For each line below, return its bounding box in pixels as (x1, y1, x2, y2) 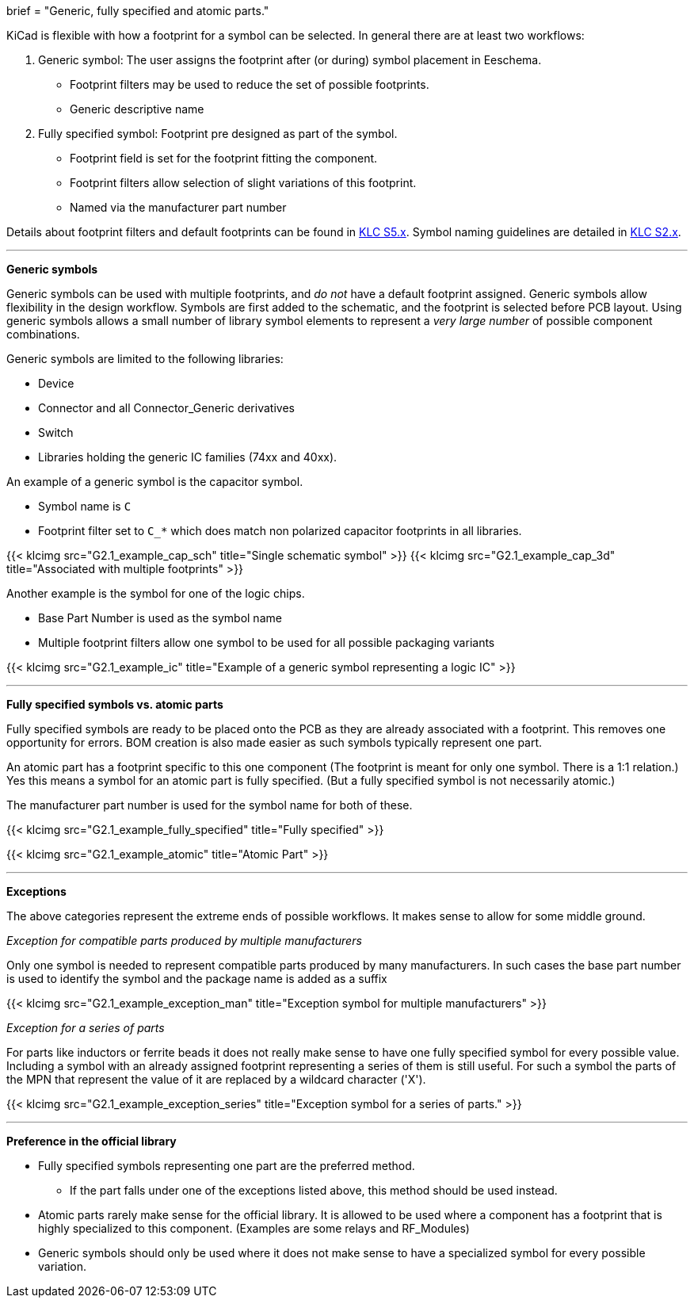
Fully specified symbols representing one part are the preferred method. (38, 1159, 415, 1172)
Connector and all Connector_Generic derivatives (38, 401, 295, 415)
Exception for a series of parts (6, 1021, 165, 1034)
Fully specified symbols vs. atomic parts (6, 698, 223, 711)
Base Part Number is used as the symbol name (38, 611, 282, 625)
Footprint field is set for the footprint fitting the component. (70, 151, 378, 165)
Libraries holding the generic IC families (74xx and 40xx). (38, 450, 337, 464)
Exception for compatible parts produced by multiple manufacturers (6, 934, 362, 947)
